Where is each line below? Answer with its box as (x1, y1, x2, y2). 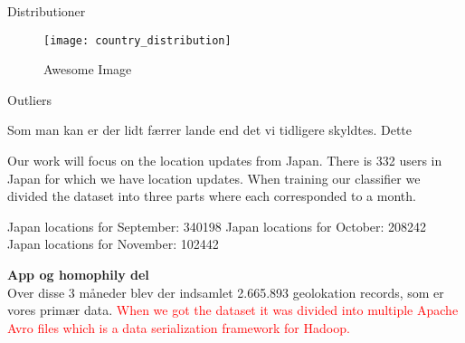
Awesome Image (43, 60, 132, 79)
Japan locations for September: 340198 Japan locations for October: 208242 (7, 216, 427, 235)
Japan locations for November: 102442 (7, 234, 219, 253)
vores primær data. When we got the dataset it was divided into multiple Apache (7, 300, 459, 319)
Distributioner (7, 2, 86, 20)
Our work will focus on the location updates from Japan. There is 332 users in (7, 151, 442, 170)
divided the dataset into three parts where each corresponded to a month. (7, 186, 416, 205)
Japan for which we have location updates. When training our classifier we (7, 168, 421, 187)
